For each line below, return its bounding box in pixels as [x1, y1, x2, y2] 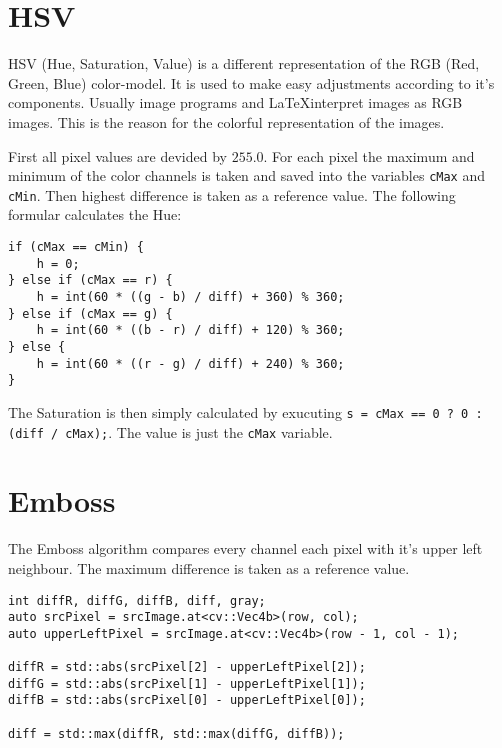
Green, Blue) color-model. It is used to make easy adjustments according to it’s [8, 72, 495, 93]
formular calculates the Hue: [8, 204, 182, 225]
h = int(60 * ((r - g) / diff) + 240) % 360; [36, 356, 345, 371]
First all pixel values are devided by [8, 145, 227, 166]
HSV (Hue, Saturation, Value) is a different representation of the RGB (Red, [8, 53, 480, 74]
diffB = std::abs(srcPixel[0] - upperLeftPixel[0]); [8, 693, 366, 708]
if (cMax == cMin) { [8, 240, 145, 254]
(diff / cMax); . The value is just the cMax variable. [8, 421, 333, 442]
